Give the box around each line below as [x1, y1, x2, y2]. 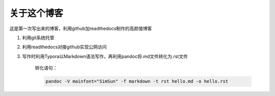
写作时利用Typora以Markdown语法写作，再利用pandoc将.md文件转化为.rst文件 [22, 53, 188, 59]
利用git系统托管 [22, 35, 54, 41]
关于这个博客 [9, 8, 64, 19]
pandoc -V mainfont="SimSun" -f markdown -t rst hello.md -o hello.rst [45, 79, 229, 84]
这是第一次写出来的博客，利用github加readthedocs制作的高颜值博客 [9, 25, 152, 31]
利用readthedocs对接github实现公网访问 [22, 44, 107, 50]
